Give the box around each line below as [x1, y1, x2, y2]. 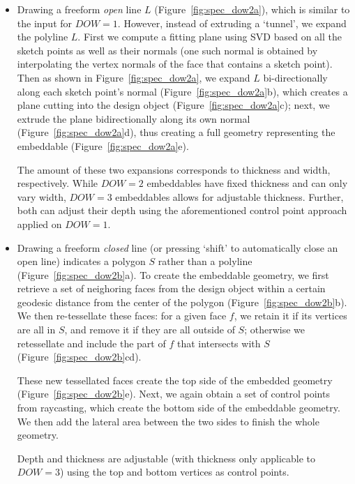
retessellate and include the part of [17, 335, 166, 350]
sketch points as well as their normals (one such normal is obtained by [17, 43, 318, 57]
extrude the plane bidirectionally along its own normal [17, 111, 250, 126]
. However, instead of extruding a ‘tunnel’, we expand [117, 15, 347, 30]
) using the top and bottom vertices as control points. [59, 464, 289, 479]
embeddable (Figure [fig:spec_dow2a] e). [17, 138, 189, 153]
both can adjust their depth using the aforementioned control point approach [17, 203, 347, 218]
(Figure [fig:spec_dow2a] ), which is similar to [154, 2, 350, 16]
